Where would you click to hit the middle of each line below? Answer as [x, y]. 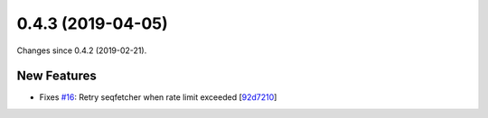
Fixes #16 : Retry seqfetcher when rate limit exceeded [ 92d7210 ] [158, 97]
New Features [56, 76]
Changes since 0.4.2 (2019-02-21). [82, 50]
